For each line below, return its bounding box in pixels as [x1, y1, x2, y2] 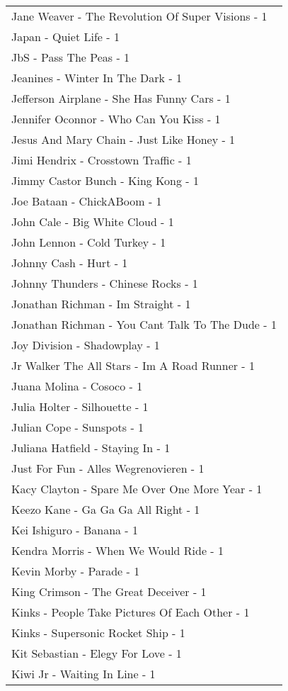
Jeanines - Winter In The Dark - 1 [11, 69, 183, 86]
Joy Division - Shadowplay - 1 [11, 337, 160, 353]
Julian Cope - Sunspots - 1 [11, 419, 144, 435]
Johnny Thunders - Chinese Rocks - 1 [11, 275, 198, 291]
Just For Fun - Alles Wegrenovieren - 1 [11, 460, 205, 476]
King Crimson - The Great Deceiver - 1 [11, 583, 207, 600]
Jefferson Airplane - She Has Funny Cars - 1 [11, 90, 231, 106]
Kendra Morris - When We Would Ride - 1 [11, 542, 224, 558]
